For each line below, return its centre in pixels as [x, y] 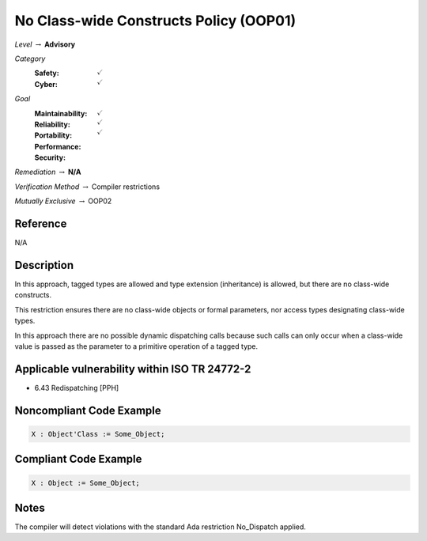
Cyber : [46, 84]
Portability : [53, 135]
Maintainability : [61, 113]
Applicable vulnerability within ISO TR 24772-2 [133, 369]
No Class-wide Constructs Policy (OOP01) [155, 21]
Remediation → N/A [48, 172]
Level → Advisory [45, 44]
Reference [41, 224]
